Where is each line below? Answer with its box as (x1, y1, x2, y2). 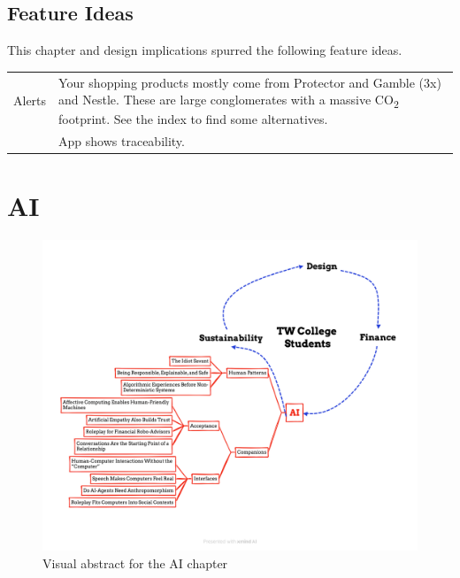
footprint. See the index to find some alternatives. (58, 110, 328, 128)
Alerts (13, 91, 47, 110)
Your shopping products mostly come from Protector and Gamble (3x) (58, 73, 441, 91)
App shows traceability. (58, 132, 185, 150)
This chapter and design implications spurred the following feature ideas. (7, 41, 402, 59)
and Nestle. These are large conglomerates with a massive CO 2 (58, 90, 399, 111)
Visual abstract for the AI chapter (42, 554, 228, 573)
